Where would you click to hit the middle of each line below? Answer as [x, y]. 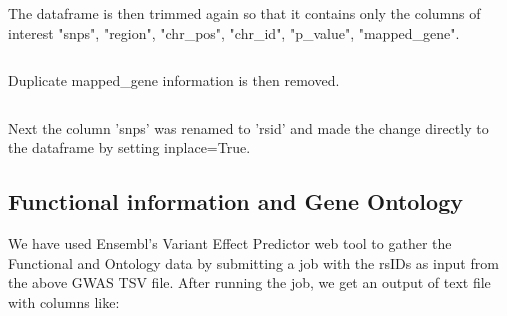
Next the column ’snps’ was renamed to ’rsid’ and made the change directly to [248, 127]
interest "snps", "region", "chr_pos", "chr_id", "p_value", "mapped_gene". [234, 32]
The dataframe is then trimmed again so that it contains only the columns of [244, 13]
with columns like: [64, 301]
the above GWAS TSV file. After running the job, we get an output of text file [249, 282]
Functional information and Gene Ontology [235, 201]
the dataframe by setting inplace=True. [129, 147]
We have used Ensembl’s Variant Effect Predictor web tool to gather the [230, 243]
